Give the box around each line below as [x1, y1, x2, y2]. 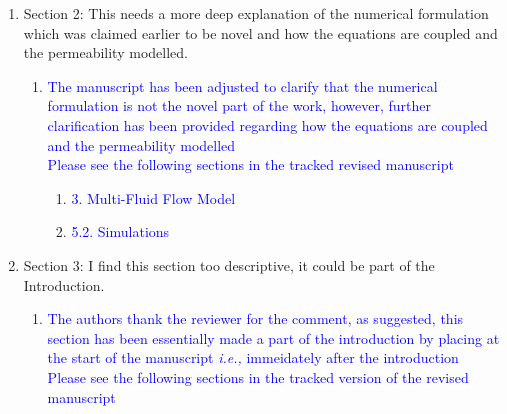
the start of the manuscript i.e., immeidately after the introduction [47, 347, 459, 368]
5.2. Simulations [71, 221, 170, 242]
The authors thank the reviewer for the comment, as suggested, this [47, 308, 464, 329]
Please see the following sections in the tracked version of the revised [47, 366, 469, 387]
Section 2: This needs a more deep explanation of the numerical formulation [23, 3, 489, 23]
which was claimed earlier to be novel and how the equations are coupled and [23, 22, 498, 43]
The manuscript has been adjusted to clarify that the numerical [47, 75, 438, 96]
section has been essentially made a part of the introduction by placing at [47, 327, 500, 348]
